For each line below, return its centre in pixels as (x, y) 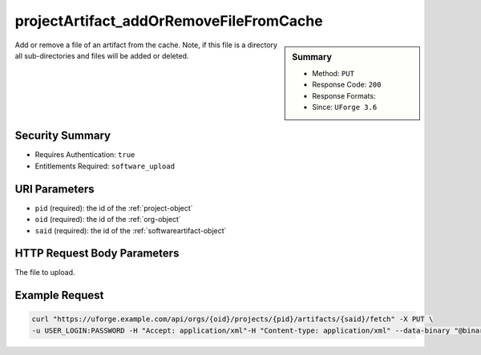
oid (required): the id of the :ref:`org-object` (108, 220)
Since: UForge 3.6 (345, 107)
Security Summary (63, 136)
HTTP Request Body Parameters (97, 254)
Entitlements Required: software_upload (105, 166)
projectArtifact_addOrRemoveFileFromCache (169, 21)
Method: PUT (333, 73)
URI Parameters (55, 189)
